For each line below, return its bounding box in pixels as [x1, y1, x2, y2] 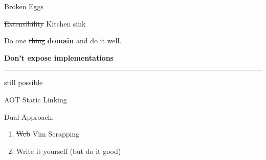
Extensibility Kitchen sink [4, 18, 86, 29]
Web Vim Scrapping [16, 128, 80, 139]
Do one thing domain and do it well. [4, 35, 122, 46]
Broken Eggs [4, 1, 44, 11]
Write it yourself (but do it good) [16, 145, 121, 156]
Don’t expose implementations [4, 52, 114, 63]
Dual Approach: [4, 111, 54, 122]
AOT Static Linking [4, 94, 67, 104]
